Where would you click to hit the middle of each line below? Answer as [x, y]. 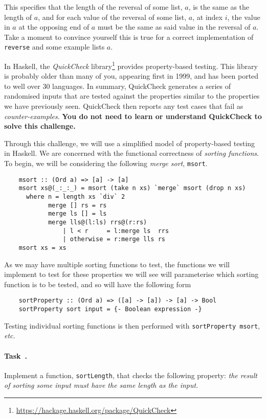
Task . [16, 355]
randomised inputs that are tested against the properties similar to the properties [132, 96]
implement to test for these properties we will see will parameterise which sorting [131, 274]
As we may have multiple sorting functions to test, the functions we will [117, 264]
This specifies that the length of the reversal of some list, [93, 7]
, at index [207, 17]
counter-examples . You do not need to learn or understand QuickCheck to [133, 116]
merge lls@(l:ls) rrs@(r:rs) [97, 222]
